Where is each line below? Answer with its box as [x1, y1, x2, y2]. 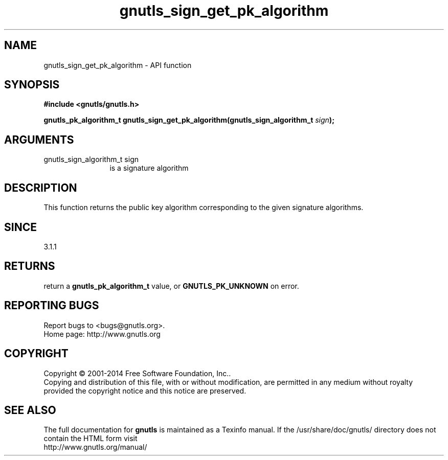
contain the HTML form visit [43, 434, 138, 443]
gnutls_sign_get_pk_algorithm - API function [43, 60, 192, 70]
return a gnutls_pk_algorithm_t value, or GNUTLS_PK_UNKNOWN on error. [43, 281, 299, 290]
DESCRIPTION [4, 181, 77, 194]
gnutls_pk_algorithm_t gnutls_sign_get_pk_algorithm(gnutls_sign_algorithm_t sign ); [43, 116, 334, 125]
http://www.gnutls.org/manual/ [43, 443, 147, 452]
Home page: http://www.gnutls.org [43, 329, 161, 338]
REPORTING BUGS [4, 299, 99, 312]
